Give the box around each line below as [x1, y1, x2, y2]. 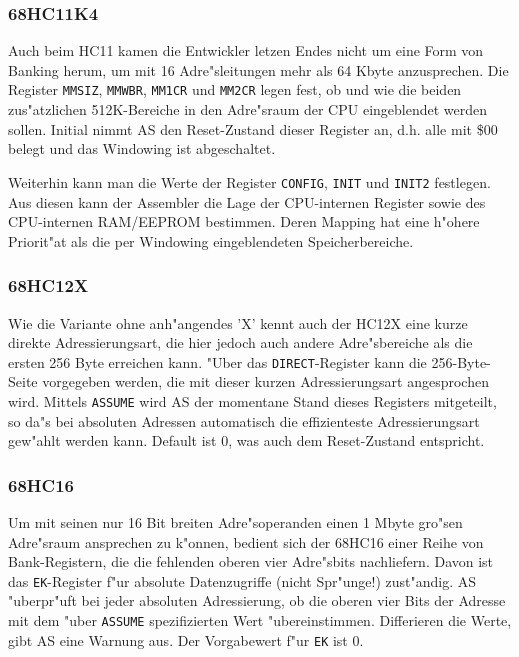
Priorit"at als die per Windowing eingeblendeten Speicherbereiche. [8, 230, 414, 251]
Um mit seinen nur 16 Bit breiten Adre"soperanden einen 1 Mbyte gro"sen [8, 512, 463, 532]
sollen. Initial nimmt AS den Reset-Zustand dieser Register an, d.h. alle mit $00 [8, 118, 498, 139]
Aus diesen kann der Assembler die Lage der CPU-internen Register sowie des [8, 191, 486, 212]
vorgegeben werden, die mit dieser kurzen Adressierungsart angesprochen [42, 371, 489, 392]
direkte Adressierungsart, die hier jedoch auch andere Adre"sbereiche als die [8, 332, 473, 353]
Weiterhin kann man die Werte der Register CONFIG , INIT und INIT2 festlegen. [8, 171, 491, 192]
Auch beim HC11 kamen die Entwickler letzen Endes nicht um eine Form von [8, 40, 484, 61]
